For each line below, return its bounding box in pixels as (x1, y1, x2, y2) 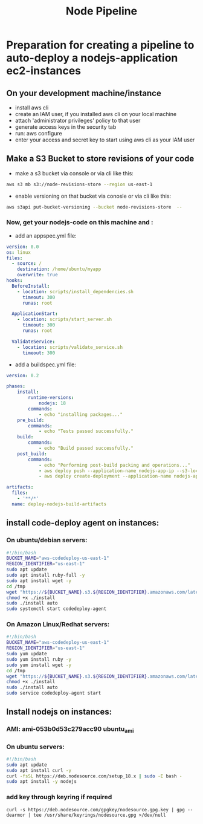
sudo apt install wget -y (6, 577, 71, 584)
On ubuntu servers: (6, 742, 65, 751)
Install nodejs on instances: (6, 707, 112, 717)
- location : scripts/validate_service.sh (17, 344, 123, 350)
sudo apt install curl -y (6, 767, 71, 773)
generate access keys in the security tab (14, 123, 117, 131)
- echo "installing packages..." (38, 411, 123, 418)
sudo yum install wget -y (6, 662, 71, 668)
